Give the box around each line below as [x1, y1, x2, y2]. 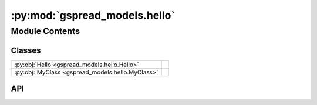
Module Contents [11, 26, 80, 36]
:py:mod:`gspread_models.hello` [11, 9, 176, 22]
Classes [11, 45, 41, 55]
